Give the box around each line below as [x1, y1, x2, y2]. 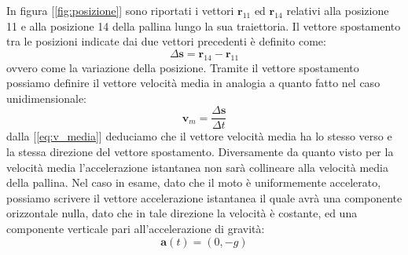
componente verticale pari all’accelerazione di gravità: [6, 220, 265, 236]
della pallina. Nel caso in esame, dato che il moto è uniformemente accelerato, [6, 174, 381, 191]
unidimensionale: [6, 89, 86, 106]
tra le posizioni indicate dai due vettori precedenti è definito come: [6, 33, 326, 49]
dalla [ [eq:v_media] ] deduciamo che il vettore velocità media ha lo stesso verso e [6, 128, 392, 144]
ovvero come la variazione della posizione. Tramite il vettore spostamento [6, 59, 359, 75]
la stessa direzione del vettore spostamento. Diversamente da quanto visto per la [6, 144, 394, 160]
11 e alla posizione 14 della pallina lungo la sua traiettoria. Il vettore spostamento [6, 17, 401, 34]
